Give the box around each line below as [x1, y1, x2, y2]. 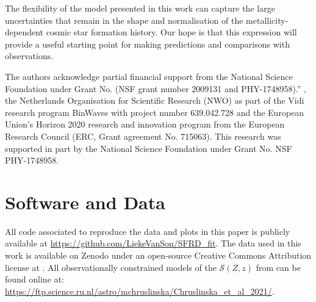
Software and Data [5, 189, 165, 214]
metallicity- [246, 13, 289, 26]
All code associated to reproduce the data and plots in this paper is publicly [5, 225, 290, 237]
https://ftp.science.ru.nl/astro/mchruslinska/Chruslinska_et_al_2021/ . [5, 284, 275, 297]
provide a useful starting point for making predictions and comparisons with [5, 37, 290, 50]
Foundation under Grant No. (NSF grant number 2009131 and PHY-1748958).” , [5, 82, 307, 95]
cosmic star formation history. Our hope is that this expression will [46, 26, 297, 38]
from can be [256, 261, 301, 273]
